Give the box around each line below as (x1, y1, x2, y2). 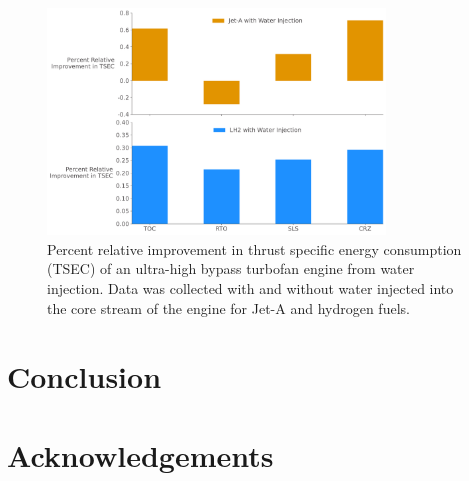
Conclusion (7, 356, 162, 397)
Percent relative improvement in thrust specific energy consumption (47, 238, 462, 259)
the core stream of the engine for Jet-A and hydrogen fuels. (47, 297, 410, 318)
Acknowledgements (7, 434, 274, 475)
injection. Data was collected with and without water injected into (47, 278, 454, 298)
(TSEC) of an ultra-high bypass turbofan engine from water (47, 258, 415, 279)
